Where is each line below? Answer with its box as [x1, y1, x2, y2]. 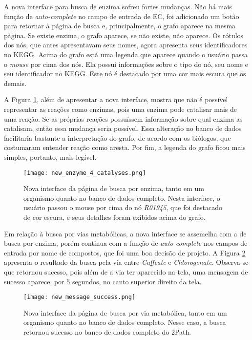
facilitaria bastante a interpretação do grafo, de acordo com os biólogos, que [4, 132, 231, 143]
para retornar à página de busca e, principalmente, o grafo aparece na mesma [4, 21, 236, 31]
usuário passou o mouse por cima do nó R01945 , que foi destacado [23, 202, 222, 212]
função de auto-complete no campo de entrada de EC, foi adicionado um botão [4, 11, 239, 21]
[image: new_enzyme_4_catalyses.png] [23, 169, 146, 176]
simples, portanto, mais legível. [4, 151, 97, 162]
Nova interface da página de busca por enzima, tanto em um [23, 183, 204, 193]
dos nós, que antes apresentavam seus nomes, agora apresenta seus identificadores [4, 40, 248, 50]
